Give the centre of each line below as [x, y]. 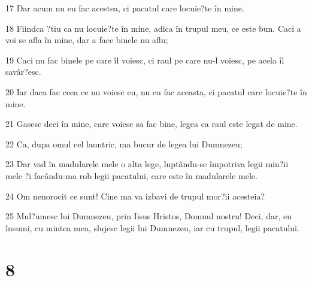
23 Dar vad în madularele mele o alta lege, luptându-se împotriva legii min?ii [147, 164]
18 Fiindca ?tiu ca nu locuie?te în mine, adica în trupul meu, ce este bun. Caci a [153, 28]
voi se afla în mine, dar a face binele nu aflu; [87, 40]
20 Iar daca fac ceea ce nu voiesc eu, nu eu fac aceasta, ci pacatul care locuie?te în [156, 91]
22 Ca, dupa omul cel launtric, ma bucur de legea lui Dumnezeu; [124, 143]
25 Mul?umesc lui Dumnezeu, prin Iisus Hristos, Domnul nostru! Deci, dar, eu [149, 216]
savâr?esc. [23, 72]
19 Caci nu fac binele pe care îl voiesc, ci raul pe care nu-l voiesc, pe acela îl [145, 60]
